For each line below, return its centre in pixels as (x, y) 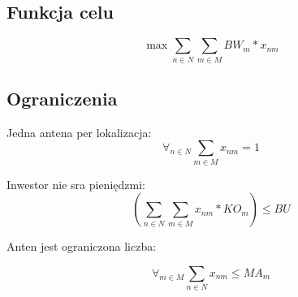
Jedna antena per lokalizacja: (79, 132)
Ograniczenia (62, 98)
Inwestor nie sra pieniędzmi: (76, 184)
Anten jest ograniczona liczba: (82, 246)
